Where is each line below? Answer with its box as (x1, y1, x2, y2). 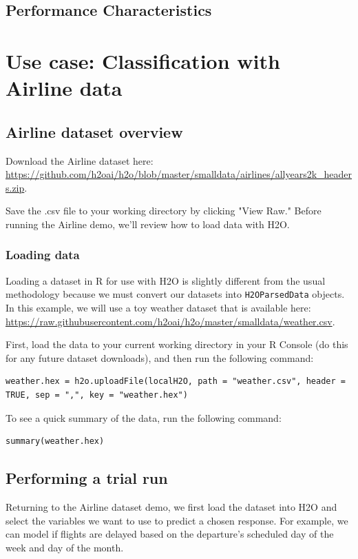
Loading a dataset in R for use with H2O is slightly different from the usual (6, 273, 326, 287)
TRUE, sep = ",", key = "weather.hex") (6, 389, 188, 400)
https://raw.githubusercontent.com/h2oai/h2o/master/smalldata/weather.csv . (6, 314, 335, 328)
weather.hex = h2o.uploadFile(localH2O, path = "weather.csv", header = (6, 376, 346, 387)
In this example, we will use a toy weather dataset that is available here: (6, 300, 311, 314)
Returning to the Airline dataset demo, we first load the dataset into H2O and (6, 499, 337, 514)
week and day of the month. (6, 540, 124, 554)
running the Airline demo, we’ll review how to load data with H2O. (6, 216, 290, 231)
